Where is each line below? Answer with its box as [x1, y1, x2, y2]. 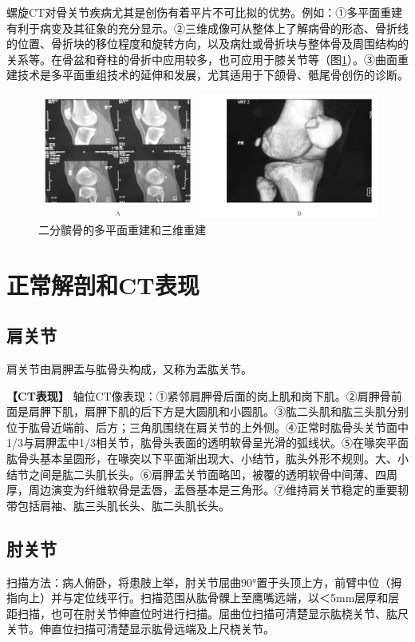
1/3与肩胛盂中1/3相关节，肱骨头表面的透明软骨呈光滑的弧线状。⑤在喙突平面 [6, 434, 409, 451]
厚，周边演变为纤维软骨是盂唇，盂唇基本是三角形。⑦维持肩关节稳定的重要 [6, 481, 397, 498]
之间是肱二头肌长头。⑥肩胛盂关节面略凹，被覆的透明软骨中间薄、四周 [28, 465, 397, 482]
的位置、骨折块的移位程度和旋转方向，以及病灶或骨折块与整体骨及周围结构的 [6, 35, 409, 52]
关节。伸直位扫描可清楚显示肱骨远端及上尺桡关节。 [6, 620, 275, 637]
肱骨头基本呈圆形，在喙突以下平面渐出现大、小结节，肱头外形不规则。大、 [6, 449, 397, 466]
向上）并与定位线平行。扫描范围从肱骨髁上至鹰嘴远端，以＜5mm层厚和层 [17, 589, 400, 606]
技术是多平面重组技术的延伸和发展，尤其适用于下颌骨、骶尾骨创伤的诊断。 [17, 66, 409, 83]
